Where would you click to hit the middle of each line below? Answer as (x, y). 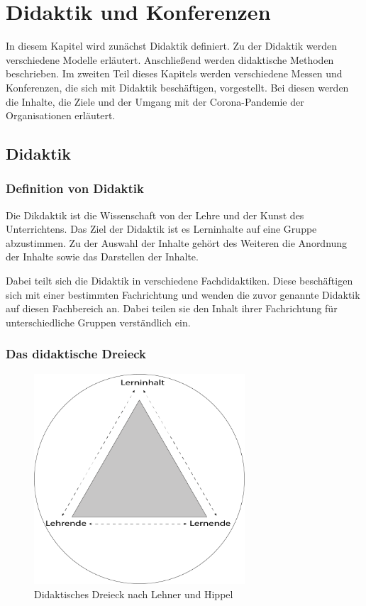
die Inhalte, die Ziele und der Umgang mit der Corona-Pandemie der (155, 101)
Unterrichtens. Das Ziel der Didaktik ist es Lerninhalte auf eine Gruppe (161, 229)
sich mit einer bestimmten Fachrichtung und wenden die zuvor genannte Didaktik (183, 294)
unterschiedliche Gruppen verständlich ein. (98, 322)
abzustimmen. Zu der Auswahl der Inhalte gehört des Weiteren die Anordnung (177, 242)
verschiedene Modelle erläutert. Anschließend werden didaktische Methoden (170, 59)
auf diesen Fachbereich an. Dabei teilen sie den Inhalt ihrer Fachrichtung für (172, 308)
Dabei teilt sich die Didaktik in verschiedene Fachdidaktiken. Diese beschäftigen (179, 281)
